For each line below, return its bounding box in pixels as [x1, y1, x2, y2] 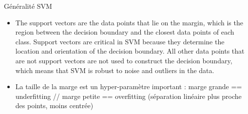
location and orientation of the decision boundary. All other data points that [15, 46, 245, 56]
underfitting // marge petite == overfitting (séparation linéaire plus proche [15, 91, 242, 101]
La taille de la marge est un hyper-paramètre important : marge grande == [15, 81, 242, 92]
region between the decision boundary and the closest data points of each [15, 27, 234, 37]
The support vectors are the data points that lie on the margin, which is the [15, 17, 243, 27]
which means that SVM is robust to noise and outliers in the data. [15, 65, 214, 75]
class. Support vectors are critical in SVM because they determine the [15, 36, 225, 46]
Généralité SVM [4, 1, 52, 11]
